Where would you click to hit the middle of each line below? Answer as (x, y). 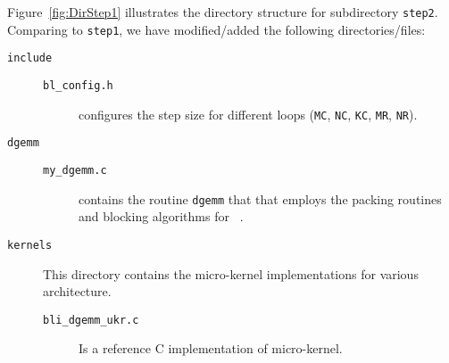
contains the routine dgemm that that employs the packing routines (260, 198)
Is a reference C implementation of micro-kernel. (211, 348)
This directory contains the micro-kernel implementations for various (231, 273)
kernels (30, 245)
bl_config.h (78, 85)
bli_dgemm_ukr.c (91, 320)
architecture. (77, 291)
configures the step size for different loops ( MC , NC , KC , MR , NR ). (248, 114)
